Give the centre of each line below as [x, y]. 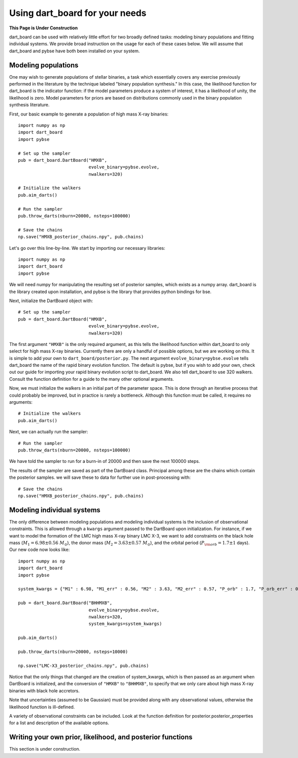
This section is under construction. [45, 749]
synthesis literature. [29, 105]
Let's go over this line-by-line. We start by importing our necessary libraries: [87, 248]
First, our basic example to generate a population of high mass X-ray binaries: [89, 114]
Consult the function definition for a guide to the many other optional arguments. [92, 379]
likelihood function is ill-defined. [42, 707]
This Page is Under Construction [43, 28]
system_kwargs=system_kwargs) [125, 624]
